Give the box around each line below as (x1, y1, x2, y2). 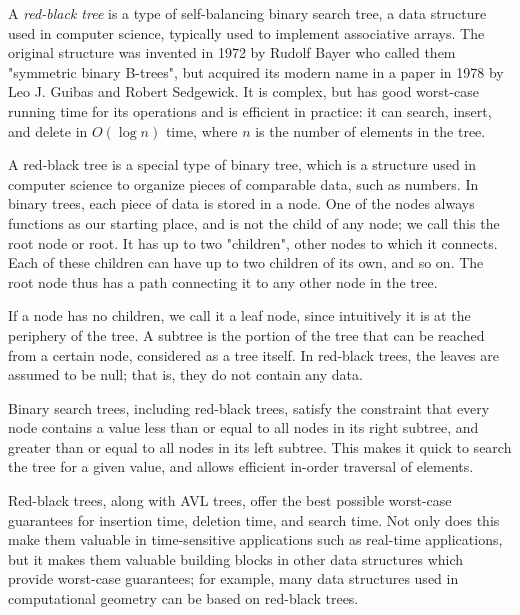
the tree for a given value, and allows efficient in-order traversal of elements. (8, 456, 474, 477)
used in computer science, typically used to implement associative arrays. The (8, 22, 485, 43)
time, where (165, 120, 238, 141)
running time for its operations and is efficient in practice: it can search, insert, (8, 100, 492, 121)
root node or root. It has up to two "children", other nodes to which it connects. (8, 232, 498, 253)
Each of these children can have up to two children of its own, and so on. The (8, 252, 484, 273)
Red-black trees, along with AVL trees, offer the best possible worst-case (8, 490, 452, 511)
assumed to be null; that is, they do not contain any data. (8, 364, 363, 385)
